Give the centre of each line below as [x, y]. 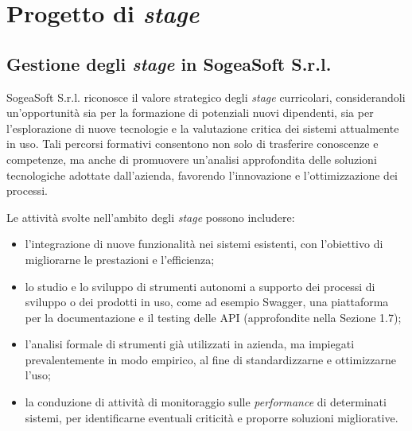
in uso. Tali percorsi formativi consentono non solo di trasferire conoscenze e [192, 144]
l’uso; [38, 375]
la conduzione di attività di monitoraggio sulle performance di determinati [206, 402]
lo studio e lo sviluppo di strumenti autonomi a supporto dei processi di [200, 286]
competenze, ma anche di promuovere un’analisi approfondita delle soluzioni [192, 159]
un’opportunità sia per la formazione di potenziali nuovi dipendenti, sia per [190, 113]
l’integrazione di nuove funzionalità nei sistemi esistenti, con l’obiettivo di [204, 244]
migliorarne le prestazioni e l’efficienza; [120, 259]
